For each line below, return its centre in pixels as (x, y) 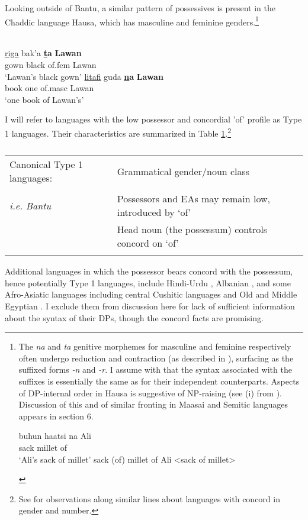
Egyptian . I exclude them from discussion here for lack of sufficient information (150, 306)
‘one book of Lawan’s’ (44, 99)
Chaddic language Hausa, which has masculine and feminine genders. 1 (132, 21)
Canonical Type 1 (46, 164)
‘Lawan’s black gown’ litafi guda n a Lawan (84, 76)
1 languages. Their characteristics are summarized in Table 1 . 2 (118, 132)
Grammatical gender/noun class (183, 171)
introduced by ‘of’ (154, 212)
